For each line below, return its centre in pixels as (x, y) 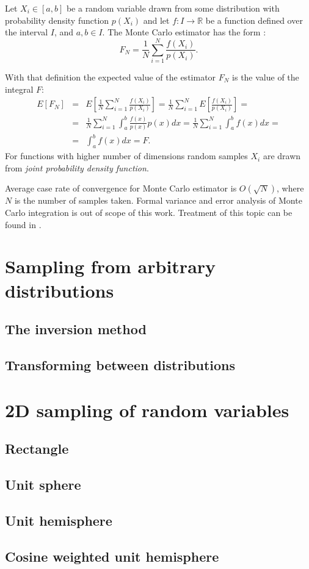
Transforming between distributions (120, 365)
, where (290, 188)
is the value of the (266, 77)
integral (19, 89)
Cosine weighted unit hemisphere (112, 556)
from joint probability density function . (77, 167)
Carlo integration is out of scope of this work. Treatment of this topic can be (149, 213)
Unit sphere (43, 484)
